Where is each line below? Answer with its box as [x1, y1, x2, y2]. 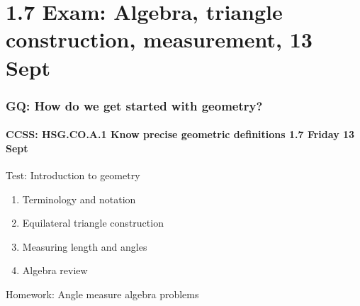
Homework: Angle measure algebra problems [6, 286, 199, 301]
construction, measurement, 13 [6, 25, 313, 54]
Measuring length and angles [22, 239, 147, 254]
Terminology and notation [22, 191, 136, 206]
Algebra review [22, 263, 88, 278]
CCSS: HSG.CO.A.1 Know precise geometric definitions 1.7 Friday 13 [6, 127, 355, 142]
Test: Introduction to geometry [6, 167, 140, 182]
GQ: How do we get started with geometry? [6, 96, 263, 114]
